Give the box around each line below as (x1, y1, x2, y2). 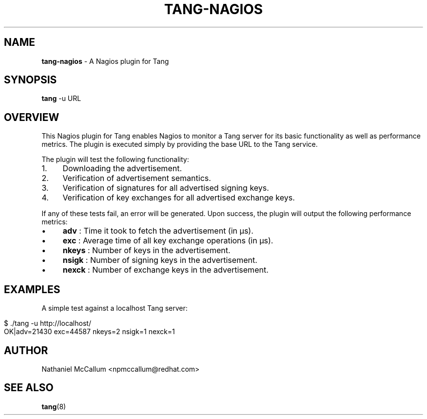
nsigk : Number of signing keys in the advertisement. (62, 255, 257, 265)
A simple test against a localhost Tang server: (41, 304, 188, 313)
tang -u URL (41, 94, 81, 103)
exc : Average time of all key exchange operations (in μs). (62, 236, 273, 246)
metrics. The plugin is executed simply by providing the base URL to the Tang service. (41, 140, 318, 149)
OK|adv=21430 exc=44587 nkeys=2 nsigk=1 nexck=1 (4, 327, 175, 336)
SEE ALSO (4, 381, 54, 394)
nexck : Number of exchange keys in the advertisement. (62, 265, 269, 275)
